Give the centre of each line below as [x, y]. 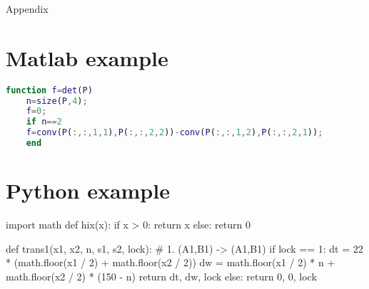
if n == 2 [44, 122]
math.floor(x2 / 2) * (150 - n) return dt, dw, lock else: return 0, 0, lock [161, 276]
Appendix [27, 9]
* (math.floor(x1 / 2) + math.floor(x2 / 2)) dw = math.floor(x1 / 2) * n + [171, 262]
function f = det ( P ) [49, 90]
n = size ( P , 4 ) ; [57, 101]
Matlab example [87, 57]
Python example [88, 190]
